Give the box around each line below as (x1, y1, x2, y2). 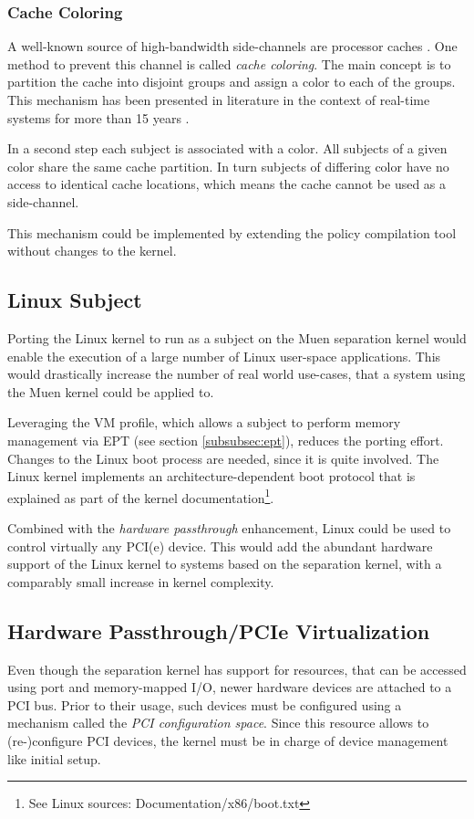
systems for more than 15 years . (7, 108, 190, 127)
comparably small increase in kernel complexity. (7, 572, 274, 591)
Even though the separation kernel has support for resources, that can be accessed (7, 659, 467, 678)
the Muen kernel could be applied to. (7, 382, 214, 401)
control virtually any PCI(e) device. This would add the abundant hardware (7, 536, 433, 555)
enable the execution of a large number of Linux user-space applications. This (7, 346, 441, 365)
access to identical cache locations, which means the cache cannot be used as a (7, 174, 447, 194)
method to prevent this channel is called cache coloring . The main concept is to (7, 54, 451, 73)
